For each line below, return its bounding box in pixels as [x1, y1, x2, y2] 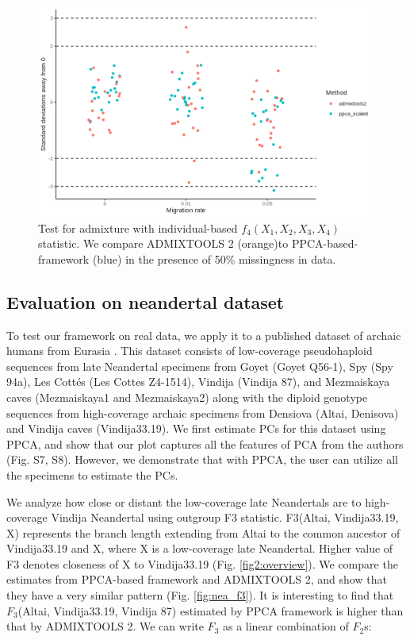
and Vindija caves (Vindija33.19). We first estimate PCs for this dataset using [6, 420, 386, 437]
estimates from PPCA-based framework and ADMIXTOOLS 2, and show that [6, 571, 387, 588]
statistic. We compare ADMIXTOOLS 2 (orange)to [38, 235, 289, 252]
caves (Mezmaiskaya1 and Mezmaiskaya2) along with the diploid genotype [6, 388, 368, 405]
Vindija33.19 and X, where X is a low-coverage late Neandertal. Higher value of [6, 540, 393, 557]
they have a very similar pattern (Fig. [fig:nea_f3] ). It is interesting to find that [6, 587, 394, 603]
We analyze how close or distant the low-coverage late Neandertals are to [6, 493, 362, 510]
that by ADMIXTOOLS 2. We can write [6, 618, 204, 634]
